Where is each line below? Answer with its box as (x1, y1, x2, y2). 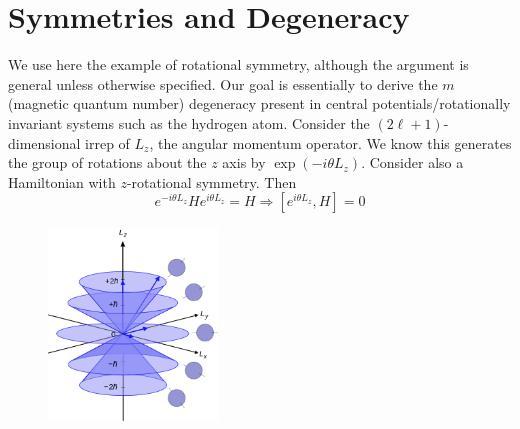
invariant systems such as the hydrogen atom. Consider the (8, 112, 370, 133)
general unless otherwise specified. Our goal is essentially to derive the (8, 73, 438, 94)
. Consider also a (361, 152, 464, 173)
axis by (222, 152, 266, 173)
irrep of (85, 132, 130, 153)
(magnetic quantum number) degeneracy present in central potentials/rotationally (8, 93, 511, 114)
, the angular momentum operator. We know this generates (149, 132, 512, 153)
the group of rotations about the (8, 152, 207, 173)
